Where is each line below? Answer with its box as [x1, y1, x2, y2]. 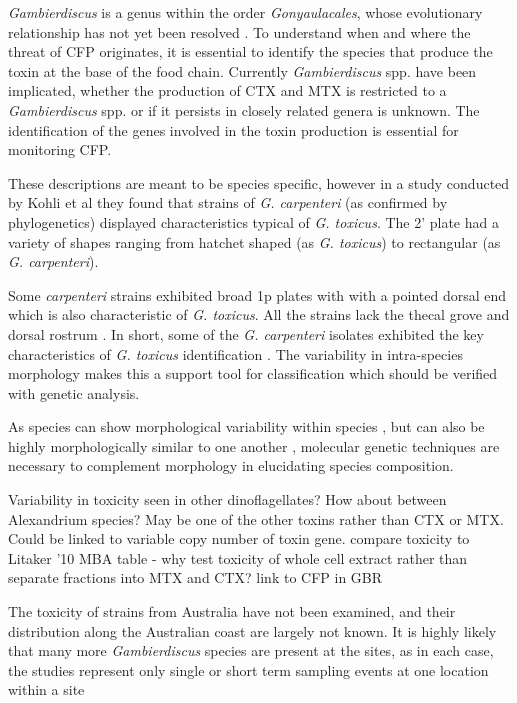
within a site [8, 679, 85, 700]
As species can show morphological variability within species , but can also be [8, 416, 485, 437]
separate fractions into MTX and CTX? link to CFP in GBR [8, 567, 383, 588]
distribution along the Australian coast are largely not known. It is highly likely [8, 620, 497, 641]
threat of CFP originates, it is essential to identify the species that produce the [8, 41, 493, 62]
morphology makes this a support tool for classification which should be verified [8, 363, 498, 384]
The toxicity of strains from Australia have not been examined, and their [8, 601, 456, 622]
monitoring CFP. [8, 139, 112, 160]
